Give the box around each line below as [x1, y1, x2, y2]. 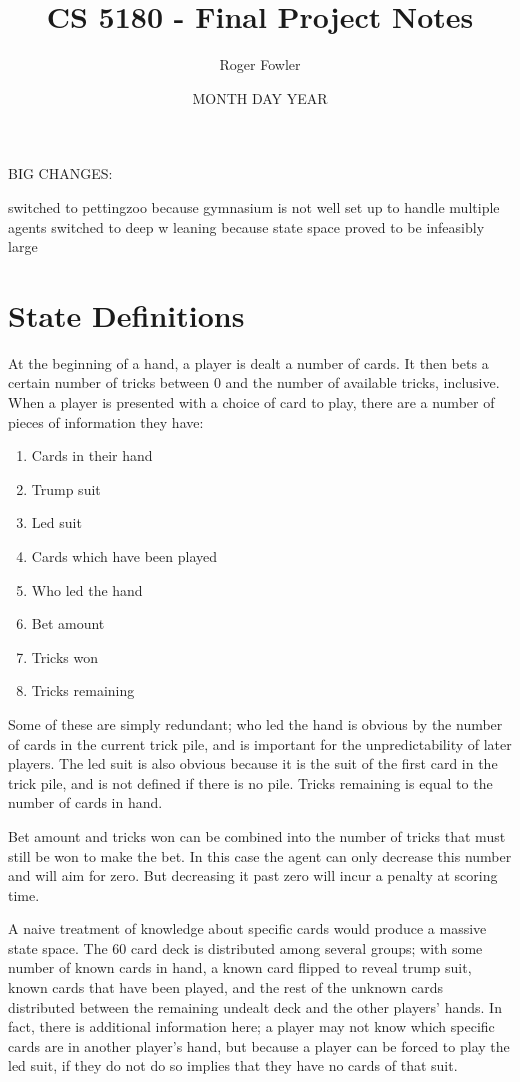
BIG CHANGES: [8, 163, 113, 184]
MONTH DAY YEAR [192, 87, 328, 108]
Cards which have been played [31, 545, 218, 566]
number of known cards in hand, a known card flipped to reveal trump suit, [8, 957, 472, 978]
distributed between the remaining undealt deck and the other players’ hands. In [8, 996, 502, 1017]
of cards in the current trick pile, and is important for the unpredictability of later [8, 733, 512, 754]
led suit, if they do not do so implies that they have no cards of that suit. [8, 1055, 458, 1076]
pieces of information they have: [8, 411, 204, 432]
